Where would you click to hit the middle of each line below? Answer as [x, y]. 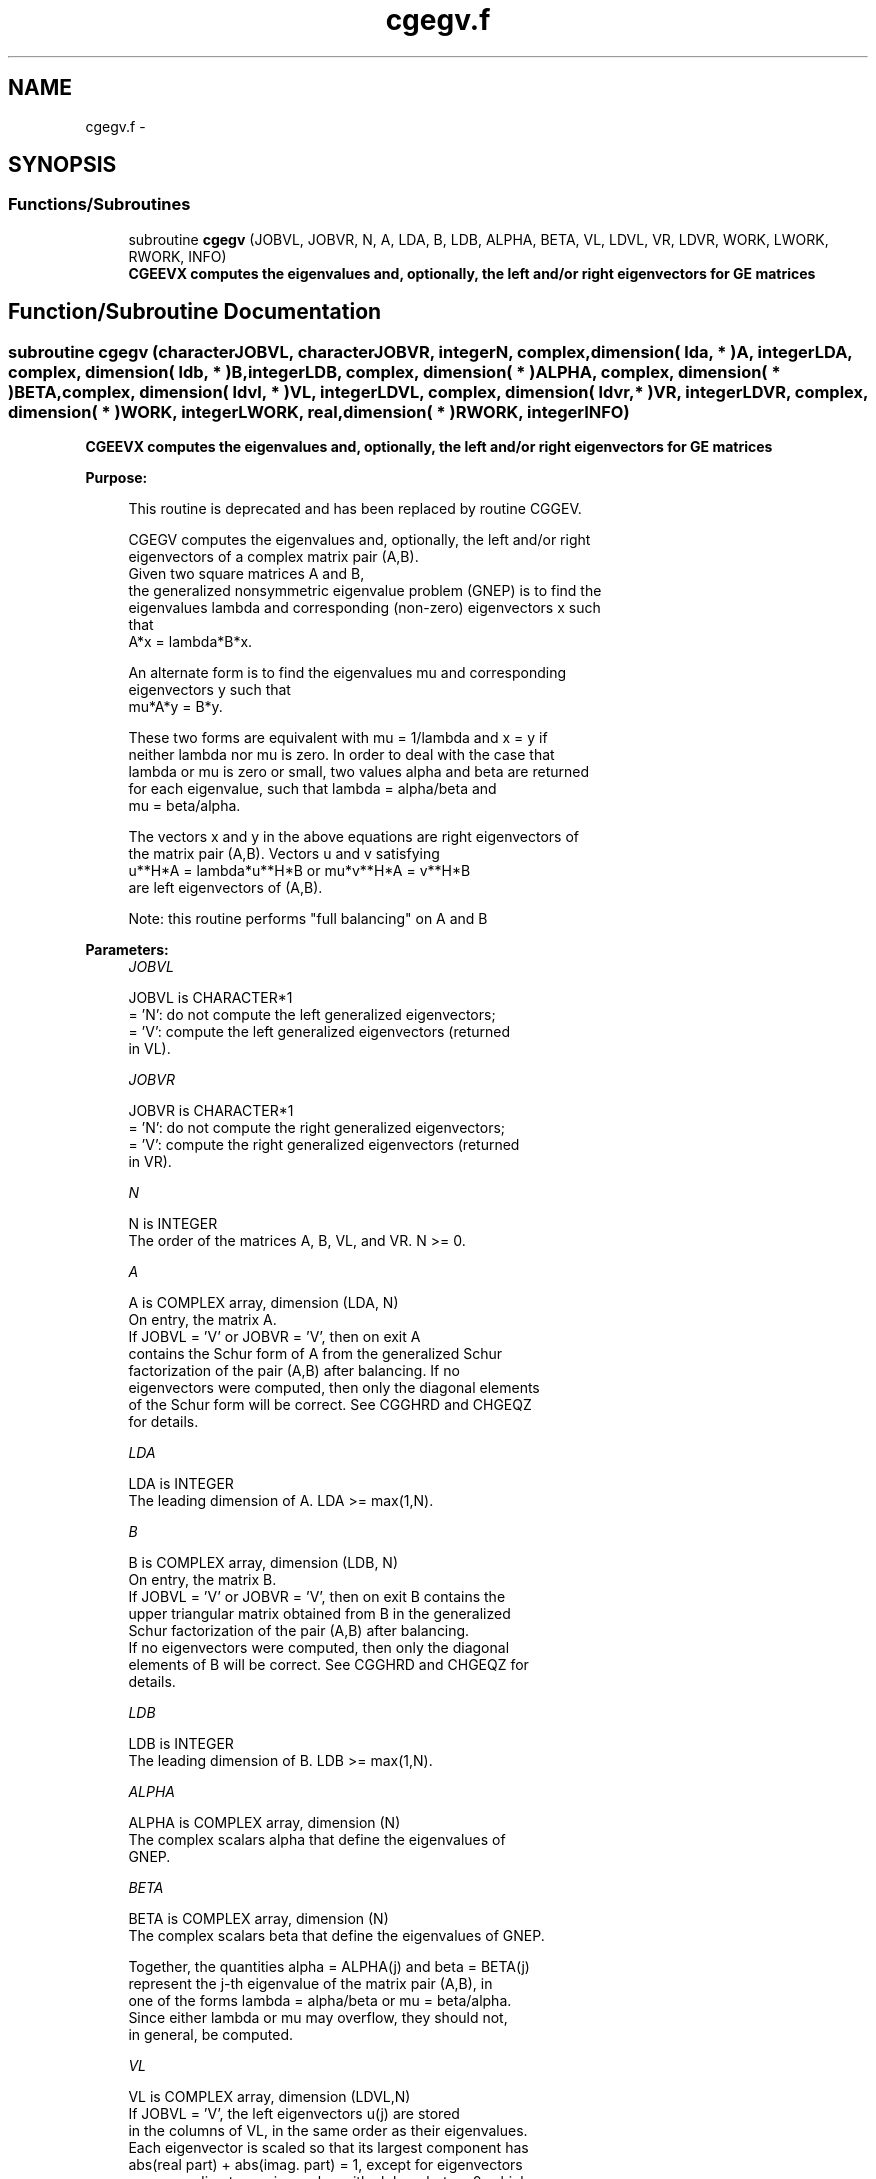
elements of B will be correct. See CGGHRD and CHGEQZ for [328, 1665]
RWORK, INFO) [177, 256]
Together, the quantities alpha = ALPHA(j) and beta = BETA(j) [329, 1967]
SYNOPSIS [62, 165]
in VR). [150, 1162]
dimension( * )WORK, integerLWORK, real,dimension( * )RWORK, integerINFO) [319, 411]
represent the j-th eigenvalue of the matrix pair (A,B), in [310, 1984]
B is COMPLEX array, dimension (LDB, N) [263, 1563]
